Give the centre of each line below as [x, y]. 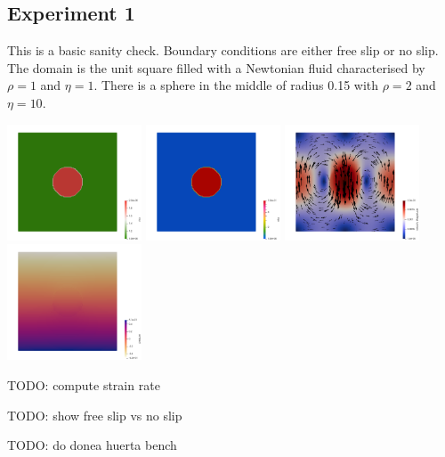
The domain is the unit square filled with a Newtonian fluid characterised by [216, 67]
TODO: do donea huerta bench [92, 445]
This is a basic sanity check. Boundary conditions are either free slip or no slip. [223, 50]
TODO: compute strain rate [84, 384]
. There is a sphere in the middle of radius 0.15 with [236, 85]
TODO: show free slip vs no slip [95, 415]
